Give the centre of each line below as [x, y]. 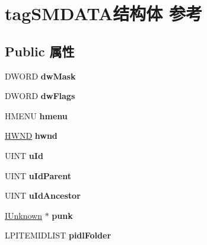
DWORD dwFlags [40, 96]
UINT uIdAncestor [43, 195]
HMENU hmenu [36, 115]
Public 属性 [40, 51]
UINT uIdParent [38, 175]
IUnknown [24, 215]
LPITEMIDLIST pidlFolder [58, 235]
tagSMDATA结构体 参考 [103, 13]
